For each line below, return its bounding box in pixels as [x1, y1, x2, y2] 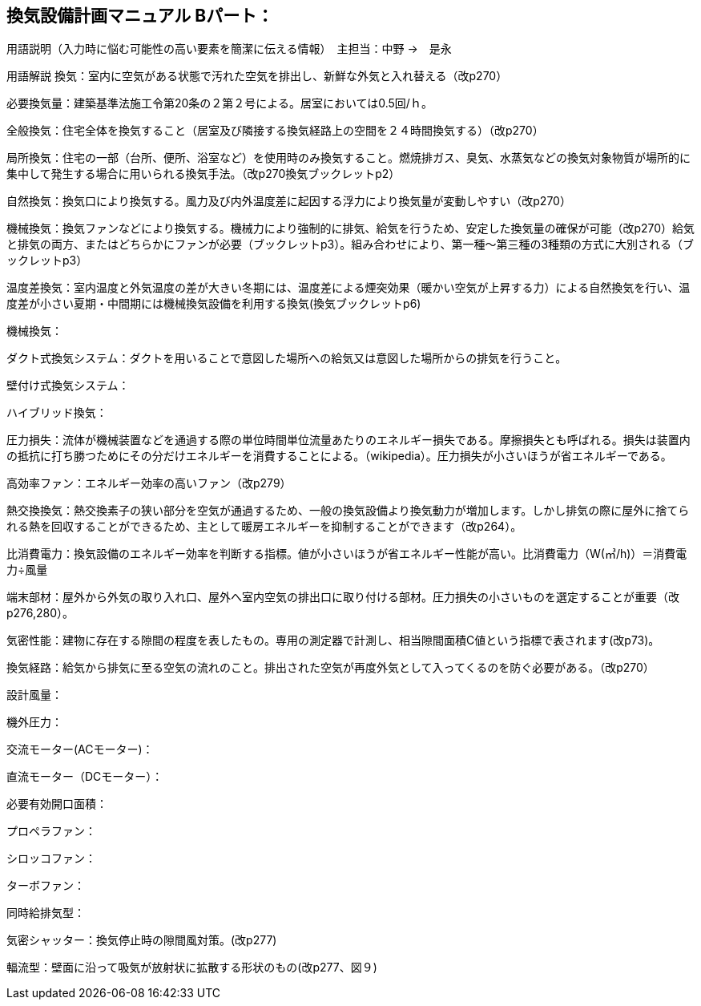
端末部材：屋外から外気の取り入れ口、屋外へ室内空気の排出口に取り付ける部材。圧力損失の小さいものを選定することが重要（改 [6, 590, 679, 604]
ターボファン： [6, 879, 85, 893]
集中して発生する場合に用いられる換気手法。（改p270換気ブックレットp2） [6, 167, 401, 181]
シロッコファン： [6, 851, 96, 866]
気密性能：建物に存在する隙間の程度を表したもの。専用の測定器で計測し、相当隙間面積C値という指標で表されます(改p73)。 [6, 633, 660, 648]
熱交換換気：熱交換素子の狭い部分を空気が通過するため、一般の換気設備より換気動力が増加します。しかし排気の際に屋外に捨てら [6, 503, 690, 518]
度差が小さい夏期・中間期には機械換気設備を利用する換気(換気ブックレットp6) [6, 297, 421, 311]
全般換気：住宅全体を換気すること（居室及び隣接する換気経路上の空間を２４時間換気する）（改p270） [6, 123, 544, 138]
